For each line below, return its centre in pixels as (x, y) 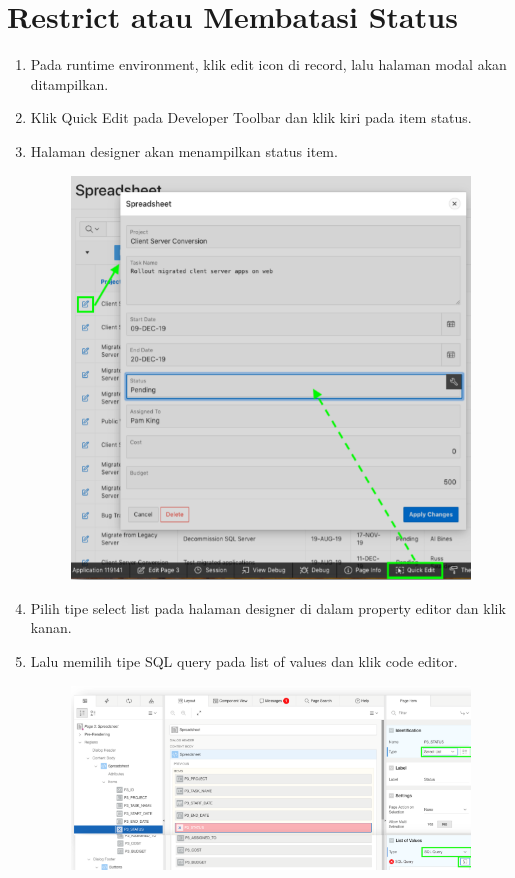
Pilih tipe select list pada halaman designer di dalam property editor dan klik (268, 607)
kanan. (51, 627)
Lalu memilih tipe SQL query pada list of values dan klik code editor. (244, 660)
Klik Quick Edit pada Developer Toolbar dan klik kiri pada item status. (251, 117)
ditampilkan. (69, 83)
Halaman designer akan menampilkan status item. (184, 150)
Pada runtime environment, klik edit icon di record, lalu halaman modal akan (268, 64)
